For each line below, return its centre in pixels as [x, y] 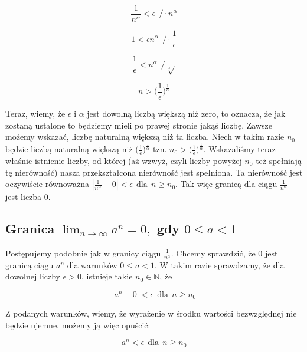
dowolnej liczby [33, 276]
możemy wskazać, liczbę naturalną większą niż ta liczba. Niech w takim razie [145, 136]
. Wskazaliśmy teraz [239, 149]
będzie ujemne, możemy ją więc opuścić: [78, 325]
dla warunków [92, 264]
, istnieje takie [107, 276]
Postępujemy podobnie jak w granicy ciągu [83, 253]
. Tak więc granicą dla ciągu [226, 184]
